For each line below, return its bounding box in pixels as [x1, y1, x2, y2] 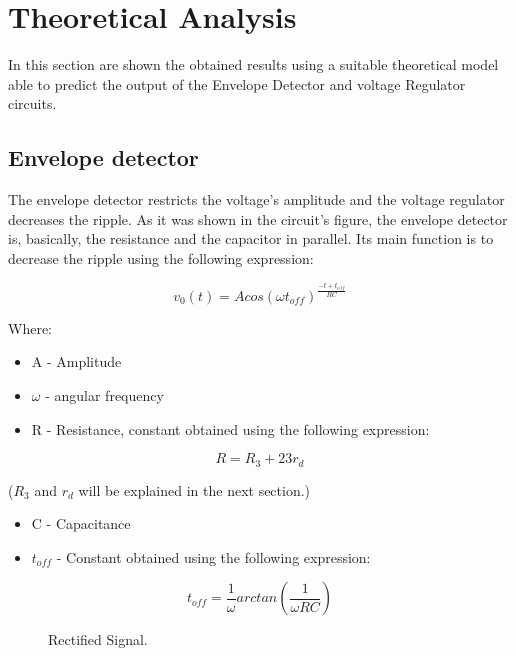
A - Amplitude [31, 351, 122, 372]
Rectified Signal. [48, 629, 148, 650]
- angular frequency [45, 384, 164, 405]
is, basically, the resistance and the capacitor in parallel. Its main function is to [8, 228, 494, 249]
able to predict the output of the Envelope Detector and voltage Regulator [8, 73, 466, 94]
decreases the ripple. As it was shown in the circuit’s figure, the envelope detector [8, 208, 508, 229]
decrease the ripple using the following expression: [8, 247, 314, 268]
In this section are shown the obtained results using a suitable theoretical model [8, 54, 499, 75]
